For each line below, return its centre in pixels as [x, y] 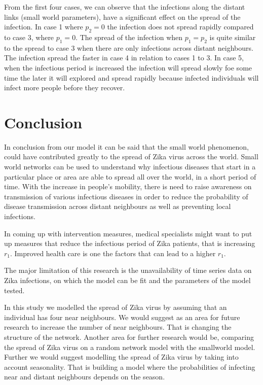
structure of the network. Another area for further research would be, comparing [129, 337]
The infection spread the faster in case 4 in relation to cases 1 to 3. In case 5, [124, 58]
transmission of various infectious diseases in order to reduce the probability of [126, 196]
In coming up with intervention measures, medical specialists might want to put [128, 233]
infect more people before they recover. [65, 87]
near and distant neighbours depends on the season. [85, 377]
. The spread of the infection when [129, 37]
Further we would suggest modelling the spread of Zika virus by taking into [121, 357]
